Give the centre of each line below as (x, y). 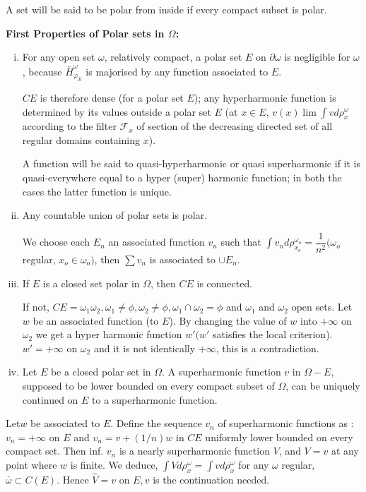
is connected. (225, 283)
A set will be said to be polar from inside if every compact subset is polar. (166, 9)
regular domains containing (81, 139)
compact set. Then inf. (55, 451)
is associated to (182, 259)
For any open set (59, 57)
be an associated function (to (96, 320)
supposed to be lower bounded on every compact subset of (148, 386)
